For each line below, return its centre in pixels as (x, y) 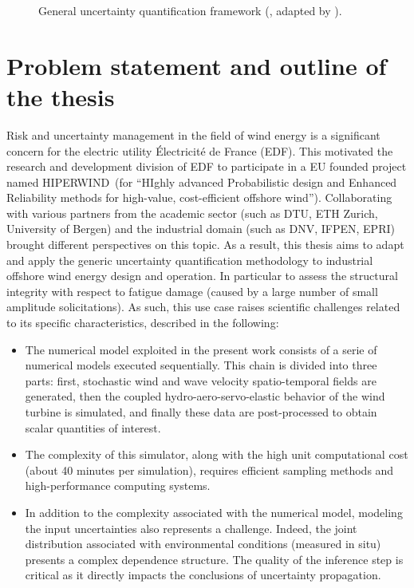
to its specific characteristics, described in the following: (143, 323)
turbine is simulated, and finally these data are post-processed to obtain (201, 412)
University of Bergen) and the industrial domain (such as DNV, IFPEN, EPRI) (201, 229)
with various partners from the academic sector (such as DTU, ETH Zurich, (192, 213)
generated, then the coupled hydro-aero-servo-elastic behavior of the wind (205, 396)
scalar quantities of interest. (93, 427)
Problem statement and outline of (197, 65)
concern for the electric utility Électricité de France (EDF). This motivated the (200, 150)
